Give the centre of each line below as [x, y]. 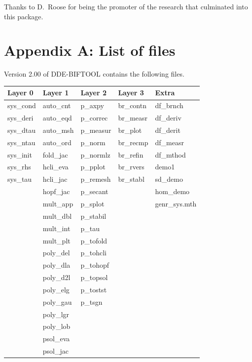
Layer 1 [56, 93]
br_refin [131, 154]
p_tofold [94, 240]
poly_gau [57, 302]
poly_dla [56, 265]
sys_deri [20, 118]
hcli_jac [55, 179]
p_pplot [93, 167]
